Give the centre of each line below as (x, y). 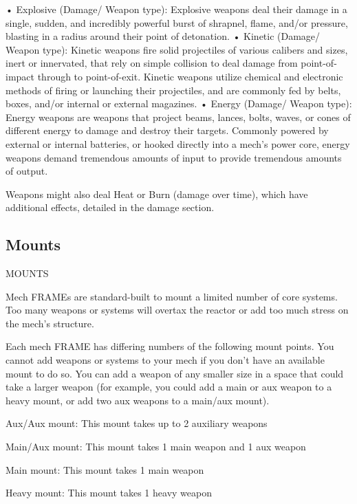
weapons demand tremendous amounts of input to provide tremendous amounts (174, 157)
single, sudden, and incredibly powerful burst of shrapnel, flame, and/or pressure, (177, 22)
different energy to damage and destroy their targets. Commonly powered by (167, 130)
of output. (27, 171)
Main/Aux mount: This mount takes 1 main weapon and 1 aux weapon (156, 447)
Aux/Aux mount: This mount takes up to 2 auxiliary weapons (137, 423)
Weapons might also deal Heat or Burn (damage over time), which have (157, 194)
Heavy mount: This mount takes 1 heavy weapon (109, 493)
